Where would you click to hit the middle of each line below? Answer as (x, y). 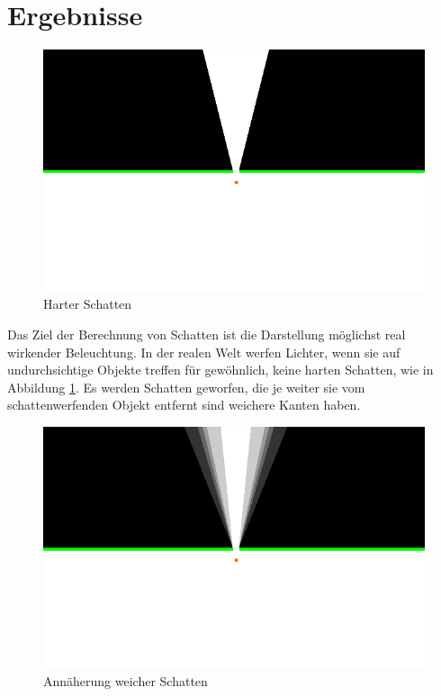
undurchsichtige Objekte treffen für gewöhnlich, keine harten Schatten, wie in (220, 370)
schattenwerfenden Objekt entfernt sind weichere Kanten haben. (184, 405)
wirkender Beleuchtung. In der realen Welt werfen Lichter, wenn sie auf (204, 352)
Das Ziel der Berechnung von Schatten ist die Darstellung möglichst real (207, 334)
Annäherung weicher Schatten (126, 680)
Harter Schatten (88, 304)
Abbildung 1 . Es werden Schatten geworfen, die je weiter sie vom (186, 387)
